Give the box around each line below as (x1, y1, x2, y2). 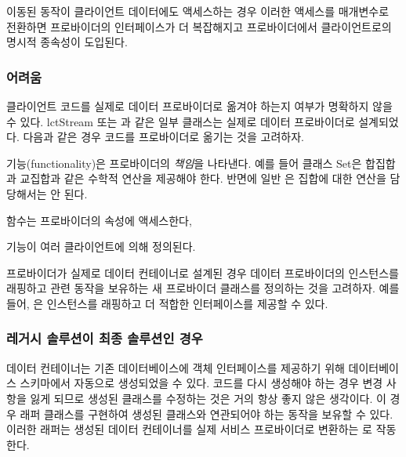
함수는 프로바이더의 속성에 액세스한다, (6, 212, 192, 228)
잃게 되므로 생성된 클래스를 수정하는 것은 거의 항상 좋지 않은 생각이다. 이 (30, 390, 386, 406)
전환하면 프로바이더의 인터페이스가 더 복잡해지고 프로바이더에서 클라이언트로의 (6, 18, 392, 34)
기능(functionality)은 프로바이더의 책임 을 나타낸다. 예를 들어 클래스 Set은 (6, 154, 362, 171)
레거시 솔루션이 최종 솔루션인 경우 (6, 328, 203, 348)
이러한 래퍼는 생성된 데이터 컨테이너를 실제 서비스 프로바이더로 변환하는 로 (6, 421, 372, 437)
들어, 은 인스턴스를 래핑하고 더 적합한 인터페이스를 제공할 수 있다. (6, 295, 328, 311)
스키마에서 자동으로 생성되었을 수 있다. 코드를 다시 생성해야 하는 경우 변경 (20, 375, 383, 391)
